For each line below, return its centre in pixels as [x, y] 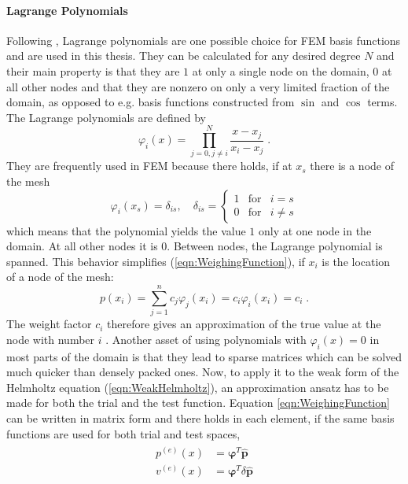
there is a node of [352, 166]
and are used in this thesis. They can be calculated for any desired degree [184, 55]
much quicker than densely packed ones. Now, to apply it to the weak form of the [203, 372]
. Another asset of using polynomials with [206, 339]
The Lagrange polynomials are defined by [106, 117]
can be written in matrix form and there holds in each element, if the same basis [200, 417]
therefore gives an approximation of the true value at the [244, 324]
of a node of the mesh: [60, 277]
